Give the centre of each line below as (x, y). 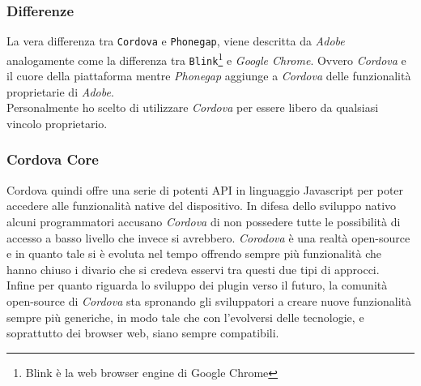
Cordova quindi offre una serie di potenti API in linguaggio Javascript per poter (205, 189)
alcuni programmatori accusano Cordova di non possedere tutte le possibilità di (204, 221)
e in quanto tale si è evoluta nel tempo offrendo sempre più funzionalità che (194, 253)
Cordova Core (53, 159)
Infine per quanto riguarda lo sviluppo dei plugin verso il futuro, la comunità (197, 285)
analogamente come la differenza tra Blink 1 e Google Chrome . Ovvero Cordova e (206, 58)
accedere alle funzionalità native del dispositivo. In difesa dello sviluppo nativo (202, 206)
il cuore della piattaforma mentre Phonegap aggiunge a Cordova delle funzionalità (209, 76)
